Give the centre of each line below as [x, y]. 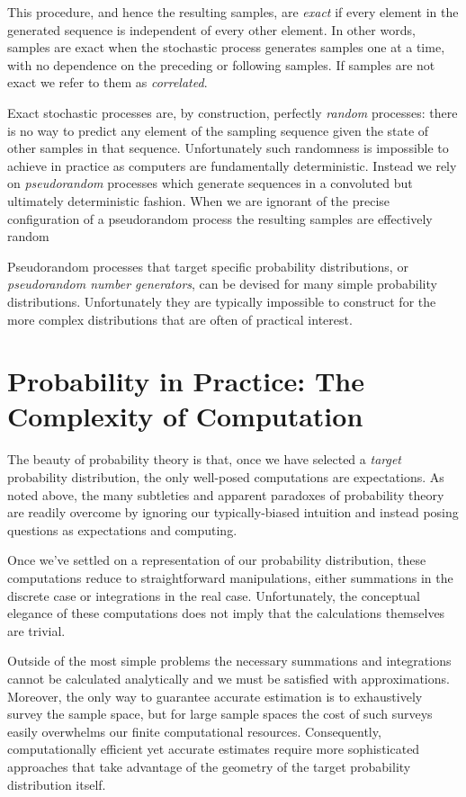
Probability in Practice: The [186, 381]
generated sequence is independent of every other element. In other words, [211, 29]
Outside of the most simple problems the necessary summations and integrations [229, 661]
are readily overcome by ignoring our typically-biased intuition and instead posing [233, 512]
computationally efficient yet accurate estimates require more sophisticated [214, 749]
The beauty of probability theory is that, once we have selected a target [205, 459]
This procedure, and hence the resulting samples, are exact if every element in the [233, 12]
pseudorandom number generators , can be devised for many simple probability [222, 284]
